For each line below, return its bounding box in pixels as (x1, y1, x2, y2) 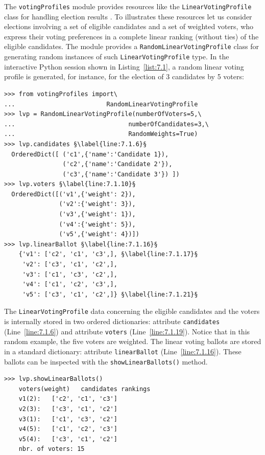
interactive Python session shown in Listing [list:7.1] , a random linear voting (4, 61, 244, 72)
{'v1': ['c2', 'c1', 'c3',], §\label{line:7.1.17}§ (18, 251, 198, 258)
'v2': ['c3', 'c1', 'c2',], (22, 261, 117, 268)
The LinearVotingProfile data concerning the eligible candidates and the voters (4, 306, 260, 316)
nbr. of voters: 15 (18, 445, 85, 453)
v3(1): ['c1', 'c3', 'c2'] (18, 415, 117, 423)
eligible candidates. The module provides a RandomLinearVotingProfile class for (4, 41, 259, 52)
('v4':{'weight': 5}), (59, 220, 136, 228)
